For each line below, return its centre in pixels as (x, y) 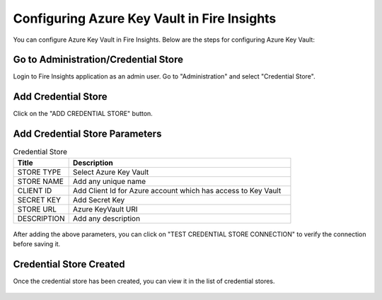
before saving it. (37, 244)
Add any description (107, 218)
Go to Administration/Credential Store (98, 60)
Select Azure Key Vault (111, 172)
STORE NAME (40, 181)
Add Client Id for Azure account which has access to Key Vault (177, 190)
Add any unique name (110, 181)
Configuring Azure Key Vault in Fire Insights (145, 18)
